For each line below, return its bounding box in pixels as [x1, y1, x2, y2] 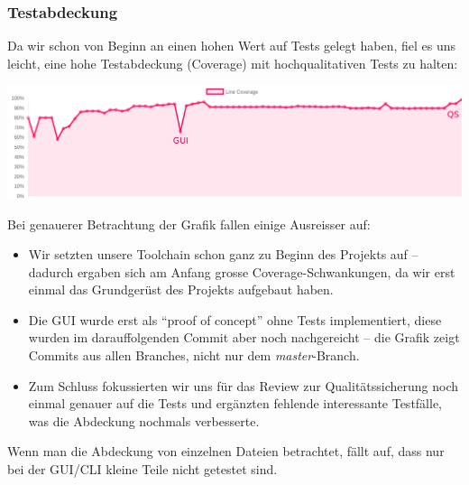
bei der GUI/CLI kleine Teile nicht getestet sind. [7, 460, 278, 479]
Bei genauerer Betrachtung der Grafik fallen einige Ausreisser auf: [7, 214, 371, 233]
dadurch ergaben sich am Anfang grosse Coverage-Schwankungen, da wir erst [28, 262, 455, 281]
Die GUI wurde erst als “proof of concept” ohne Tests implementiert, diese [28, 310, 442, 329]
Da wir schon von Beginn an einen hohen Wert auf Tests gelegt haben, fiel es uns [7, 36, 456, 55]
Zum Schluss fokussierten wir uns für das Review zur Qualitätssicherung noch [28, 376, 459, 395]
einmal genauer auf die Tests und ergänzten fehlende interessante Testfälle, [28, 394, 443, 413]
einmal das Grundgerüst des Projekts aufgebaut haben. [28, 280, 334, 299]
